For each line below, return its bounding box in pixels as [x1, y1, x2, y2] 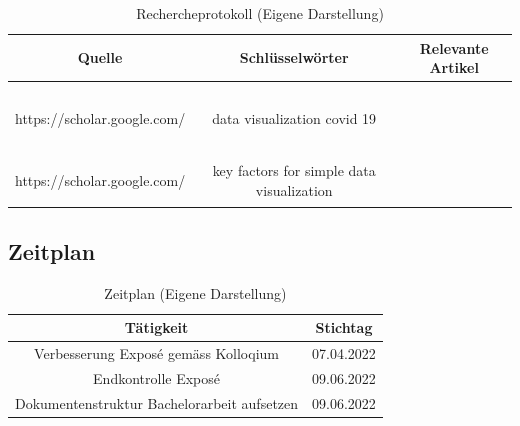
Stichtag [315, 317, 373, 338]
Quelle [77, 47, 123, 68]
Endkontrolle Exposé [93, 367, 220, 388]
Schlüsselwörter [239, 47, 349, 68]
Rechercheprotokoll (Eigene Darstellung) [136, 3, 384, 23]
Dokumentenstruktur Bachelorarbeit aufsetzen [15, 392, 299, 413]
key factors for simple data [212, 160, 376, 181]
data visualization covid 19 [212, 107, 377, 128]
